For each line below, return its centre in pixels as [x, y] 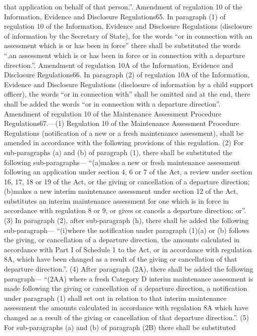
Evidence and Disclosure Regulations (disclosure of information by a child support [129, 84]
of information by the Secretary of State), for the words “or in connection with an [128, 35]
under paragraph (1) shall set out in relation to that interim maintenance [115, 298]
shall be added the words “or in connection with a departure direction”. [112, 103]
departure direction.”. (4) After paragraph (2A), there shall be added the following [129, 269]
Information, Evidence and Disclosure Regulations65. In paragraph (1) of [115, 16]
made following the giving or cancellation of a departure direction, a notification [126, 288]
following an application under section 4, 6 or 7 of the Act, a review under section [128, 172]
